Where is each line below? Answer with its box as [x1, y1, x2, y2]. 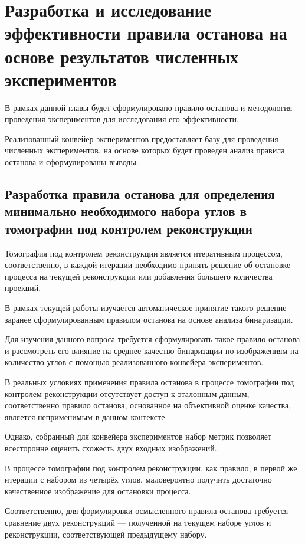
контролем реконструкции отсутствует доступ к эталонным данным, [5, 387, 250, 399]
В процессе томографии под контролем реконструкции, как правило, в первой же [5, 461, 297, 474]
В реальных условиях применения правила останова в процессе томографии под [5, 375, 294, 388]
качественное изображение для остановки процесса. [5, 484, 191, 497]
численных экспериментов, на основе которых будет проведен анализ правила [5, 144, 285, 156]
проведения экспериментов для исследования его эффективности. [5, 113, 239, 125]
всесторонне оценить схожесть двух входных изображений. [5, 441, 217, 454]
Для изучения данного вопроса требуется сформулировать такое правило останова [5, 333, 300, 345]
